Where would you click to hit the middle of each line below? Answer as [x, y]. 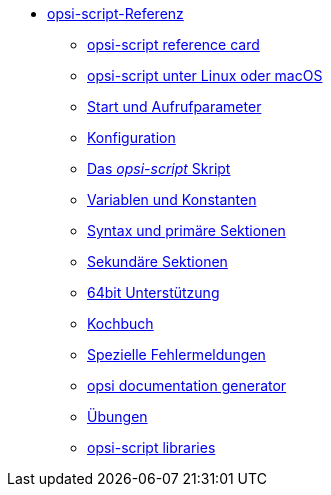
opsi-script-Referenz [115, 13]
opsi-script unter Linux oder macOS [205, 75]
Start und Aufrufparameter [174, 106]
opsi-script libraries [151, 447]
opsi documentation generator [187, 385]
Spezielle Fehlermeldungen [176, 354]
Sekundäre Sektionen [157, 261]
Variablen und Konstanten [172, 199]
